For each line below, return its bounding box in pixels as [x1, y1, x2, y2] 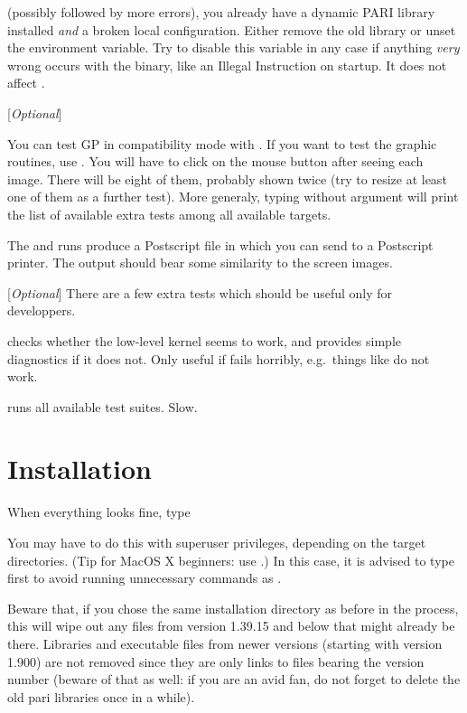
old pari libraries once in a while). [7, 687, 195, 706]
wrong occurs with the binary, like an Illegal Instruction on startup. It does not [7, 55, 447, 74]
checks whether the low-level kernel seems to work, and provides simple [7, 331, 402, 350]
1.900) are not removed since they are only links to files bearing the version [7, 652, 425, 671]
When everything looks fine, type [7, 502, 191, 521]
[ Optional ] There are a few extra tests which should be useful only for [7, 283, 393, 302]
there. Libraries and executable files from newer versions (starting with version [7, 633, 443, 652]
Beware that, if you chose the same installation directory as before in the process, [7, 598, 459, 617]
